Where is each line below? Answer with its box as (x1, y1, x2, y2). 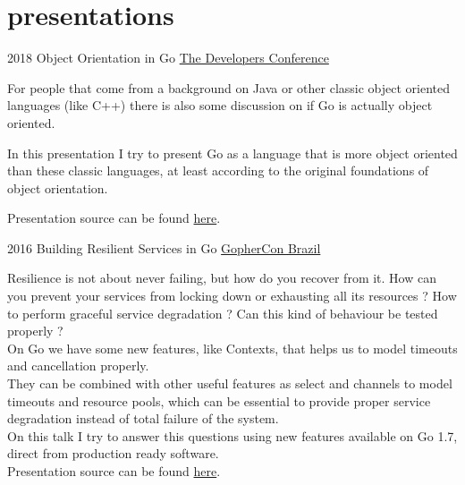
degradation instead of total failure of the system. (7, 409, 279, 428)
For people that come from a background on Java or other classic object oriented (7, 78, 451, 97)
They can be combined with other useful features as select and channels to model (7, 374, 452, 393)
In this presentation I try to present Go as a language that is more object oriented (7, 143, 458, 162)
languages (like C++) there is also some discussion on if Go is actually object (7, 96, 433, 115)
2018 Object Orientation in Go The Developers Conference (7, 48, 329, 67)
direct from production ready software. (7, 444, 219, 463)
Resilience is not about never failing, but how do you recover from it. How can (7, 268, 436, 287)
